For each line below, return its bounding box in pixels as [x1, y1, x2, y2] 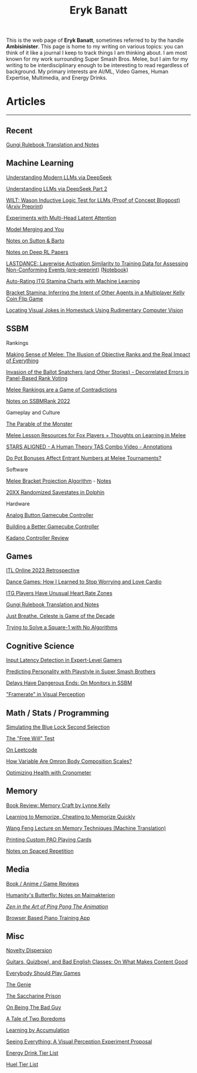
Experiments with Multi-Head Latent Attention [6, 214, 117, 221]
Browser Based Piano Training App [6, 914, 90, 921]
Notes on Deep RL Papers [6, 248, 69, 255]
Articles [6, 95, 46, 108]
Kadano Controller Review [6, 534, 69, 542]
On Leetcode [6, 746, 38, 753]
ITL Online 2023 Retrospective [6, 567, 80, 574]
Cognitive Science [6, 641, 74, 651]
